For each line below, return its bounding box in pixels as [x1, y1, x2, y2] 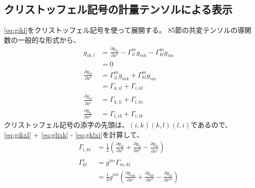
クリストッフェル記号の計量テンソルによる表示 [4, 1, 233, 17]
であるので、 [190, 120, 232, 130]
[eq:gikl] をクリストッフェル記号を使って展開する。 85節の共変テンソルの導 [4, 25, 245, 35]
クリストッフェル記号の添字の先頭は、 [4, 120, 129, 130]
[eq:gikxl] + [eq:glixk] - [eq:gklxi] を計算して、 [4, 129, 144, 139]
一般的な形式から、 [17, 34, 80, 45]
